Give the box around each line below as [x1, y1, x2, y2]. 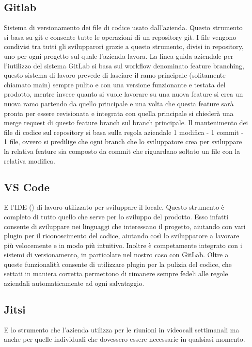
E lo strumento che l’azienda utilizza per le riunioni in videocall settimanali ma [4, 324, 239, 334]
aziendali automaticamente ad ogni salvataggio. [4, 278, 144, 288]
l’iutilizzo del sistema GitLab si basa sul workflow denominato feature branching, [4, 60, 244, 70]
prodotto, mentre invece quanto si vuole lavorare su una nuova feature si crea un [4, 89, 243, 99]
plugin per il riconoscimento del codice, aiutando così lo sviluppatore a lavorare [4, 231, 239, 241]
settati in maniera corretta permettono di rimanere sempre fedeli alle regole [4, 268, 228, 279]
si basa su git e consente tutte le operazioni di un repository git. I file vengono [4, 32, 236, 42]
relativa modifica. [4, 155, 55, 165]
